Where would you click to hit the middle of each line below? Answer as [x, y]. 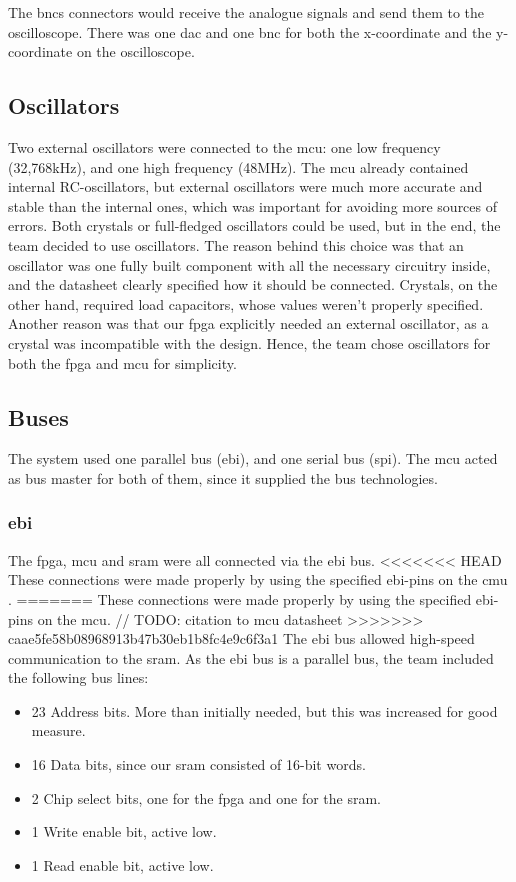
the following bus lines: [78, 677]
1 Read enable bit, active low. [122, 864]
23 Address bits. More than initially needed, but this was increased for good [264, 710]
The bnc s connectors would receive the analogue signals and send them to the [246, 12]
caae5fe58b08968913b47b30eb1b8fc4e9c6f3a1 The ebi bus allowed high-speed [241, 638]
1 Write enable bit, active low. [124, 831]
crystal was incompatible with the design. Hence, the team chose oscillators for [249, 342]
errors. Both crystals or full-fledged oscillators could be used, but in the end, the [254, 225]
